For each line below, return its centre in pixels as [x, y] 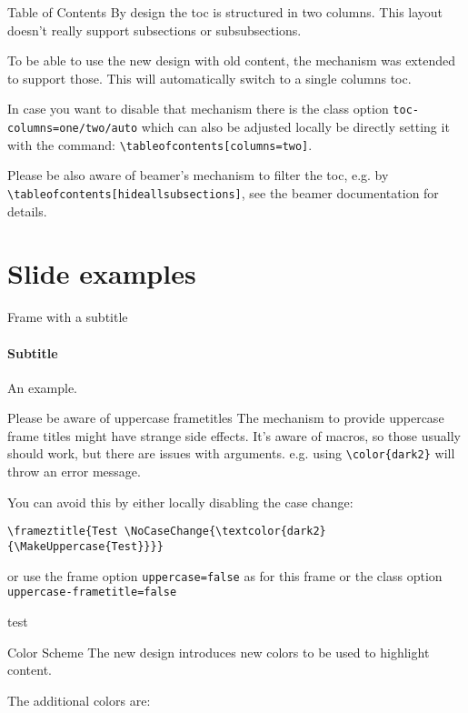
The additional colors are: [79, 700]
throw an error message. [74, 472]
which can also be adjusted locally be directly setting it [295, 127]
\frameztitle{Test [63, 532]
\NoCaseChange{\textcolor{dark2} [225, 532]
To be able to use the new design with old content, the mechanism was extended [231, 60]
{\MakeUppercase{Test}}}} [85, 546]
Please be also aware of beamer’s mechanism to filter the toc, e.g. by [198, 175]
